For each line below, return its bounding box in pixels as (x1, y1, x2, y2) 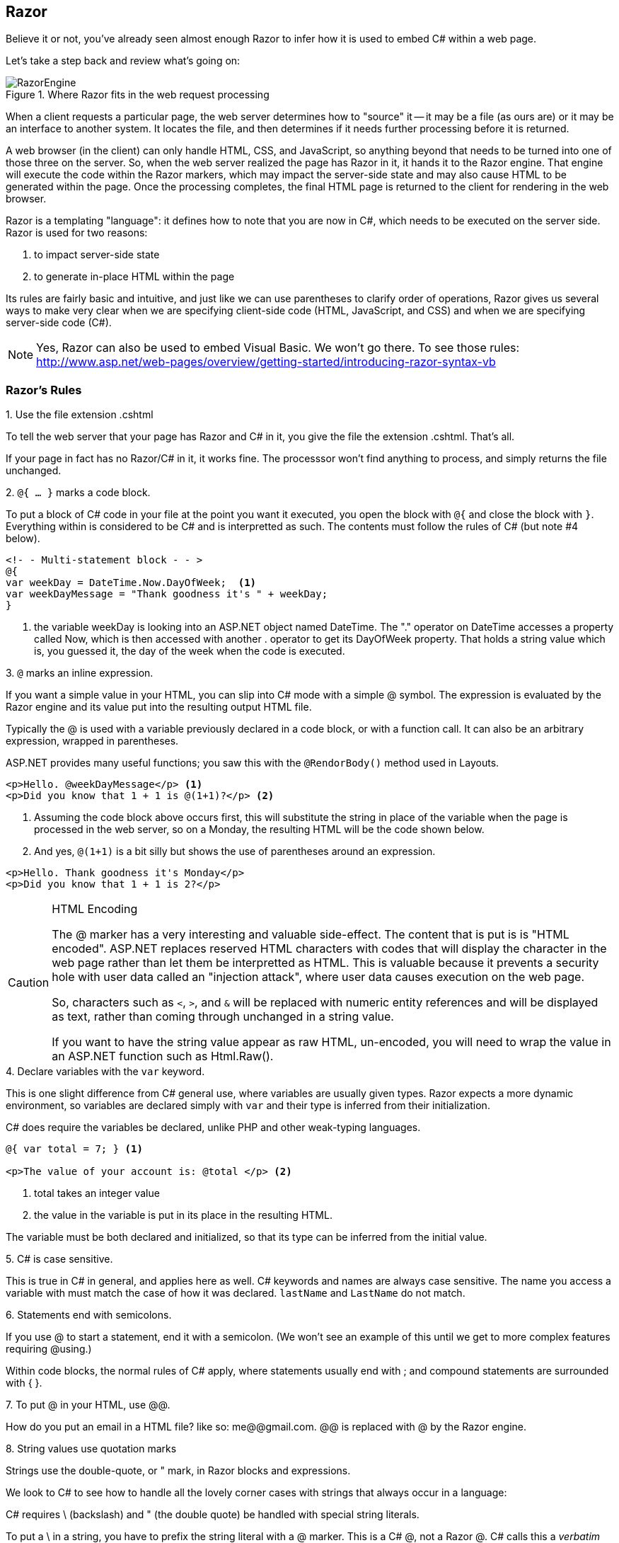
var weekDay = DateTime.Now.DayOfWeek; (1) (6, 577, 257, 589)
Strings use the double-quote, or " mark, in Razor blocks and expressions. (6, 1464, 351, 1477)
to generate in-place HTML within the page (34, 270, 235, 283)
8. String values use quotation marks (6, 1442, 177, 1455)
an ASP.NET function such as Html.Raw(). (52, 1049, 274, 1064)
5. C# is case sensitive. (6, 1253, 113, 1266)
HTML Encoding (52, 902, 138, 917)
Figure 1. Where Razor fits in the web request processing (6, 88, 270, 101)
